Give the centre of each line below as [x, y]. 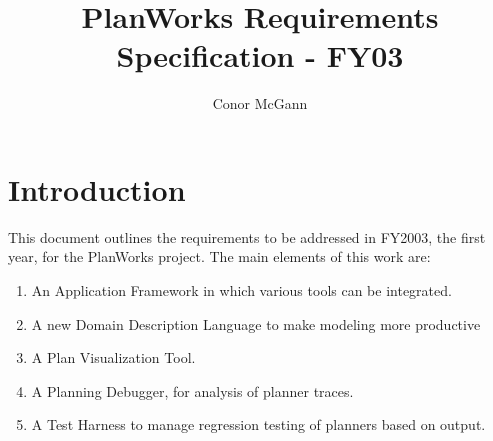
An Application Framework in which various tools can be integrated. [241, 290]
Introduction [97, 188]
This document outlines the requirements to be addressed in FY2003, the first [247, 236]
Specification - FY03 [260, 55]
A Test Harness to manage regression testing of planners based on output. [258, 424]
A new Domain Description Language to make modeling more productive [256, 323]
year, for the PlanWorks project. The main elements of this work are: [219, 256]
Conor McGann [260, 103]
